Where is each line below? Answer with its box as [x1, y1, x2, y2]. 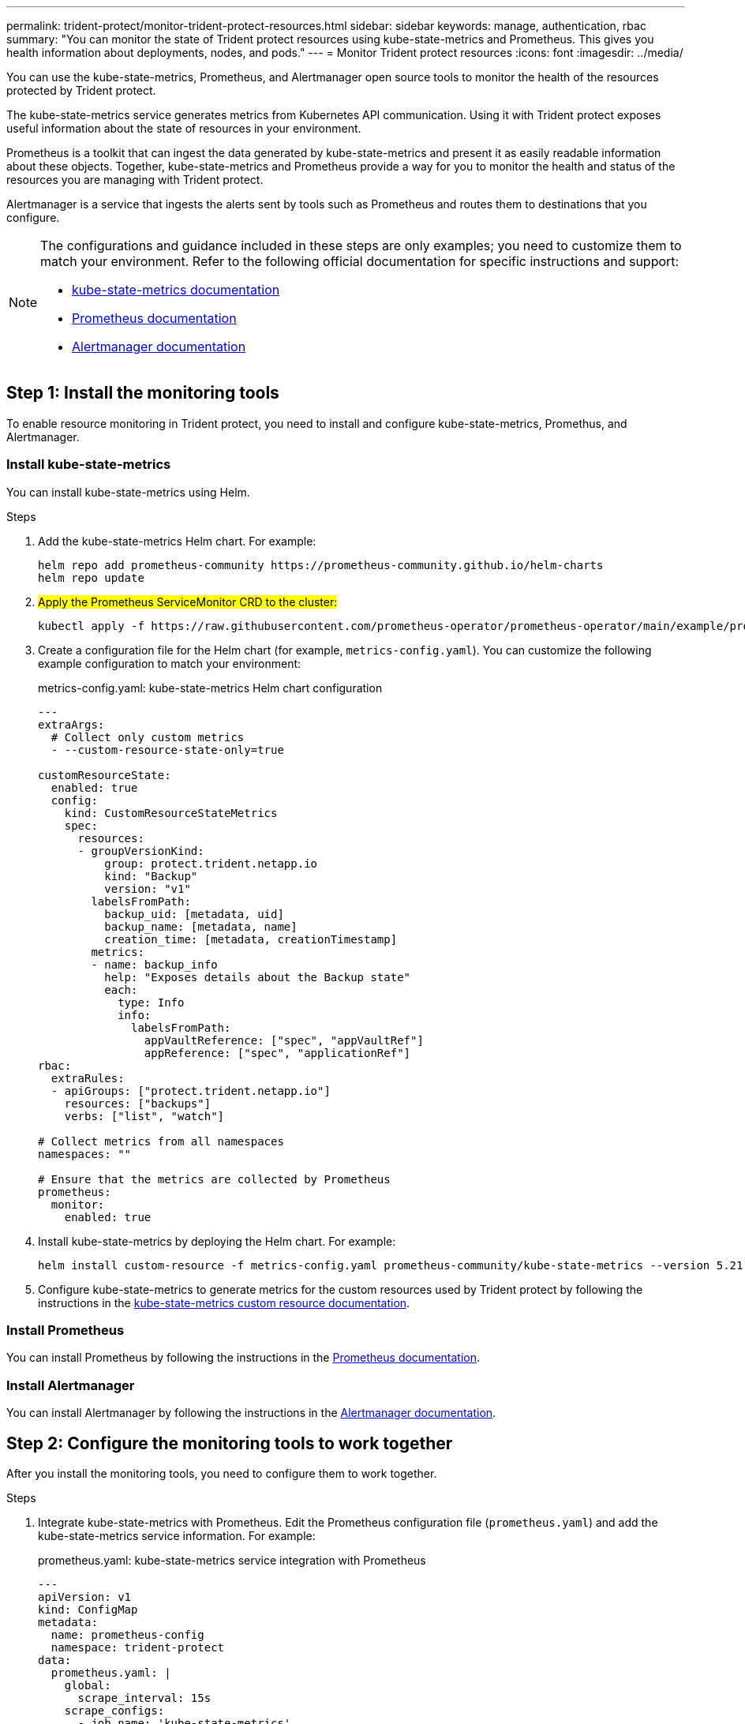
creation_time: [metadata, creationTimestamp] [104, 932, 398, 946]
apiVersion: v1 [38, 1590, 132, 1603]
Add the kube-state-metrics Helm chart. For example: [38, 534, 316, 548]
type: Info [118, 995, 185, 1009]
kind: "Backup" [104, 869, 198, 883]
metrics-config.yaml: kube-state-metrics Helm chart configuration [38, 680, 383, 695]
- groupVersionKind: [77, 844, 204, 857]
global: [64, 1678, 111, 1692]
